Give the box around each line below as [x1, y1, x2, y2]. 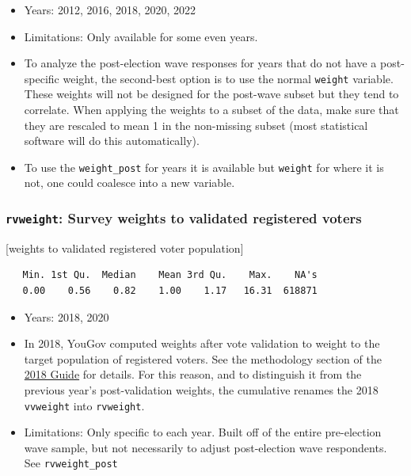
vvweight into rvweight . [24, 397, 145, 413]
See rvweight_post [24, 455, 118, 471]
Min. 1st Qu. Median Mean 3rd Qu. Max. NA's [22, 269, 318, 281]
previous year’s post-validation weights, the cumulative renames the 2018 [24, 382, 379, 398]
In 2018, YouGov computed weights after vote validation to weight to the [24, 335, 380, 352]
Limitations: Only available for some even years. [24, 28, 258, 44]
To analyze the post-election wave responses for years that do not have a [24, 55, 377, 71]
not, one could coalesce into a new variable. [24, 174, 235, 191]
